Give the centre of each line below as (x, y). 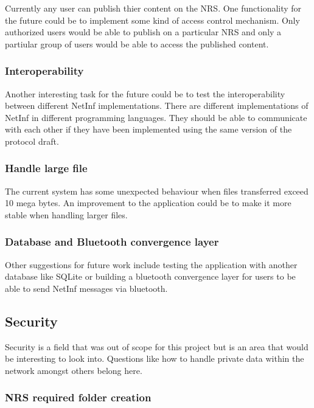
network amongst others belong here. (74, 370)
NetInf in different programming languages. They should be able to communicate (156, 117)
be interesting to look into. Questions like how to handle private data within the (155, 358)
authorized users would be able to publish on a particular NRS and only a (143, 32)
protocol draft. (32, 141)
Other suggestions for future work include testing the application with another (151, 264)
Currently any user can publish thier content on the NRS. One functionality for (153, 8)
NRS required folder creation (78, 397)
